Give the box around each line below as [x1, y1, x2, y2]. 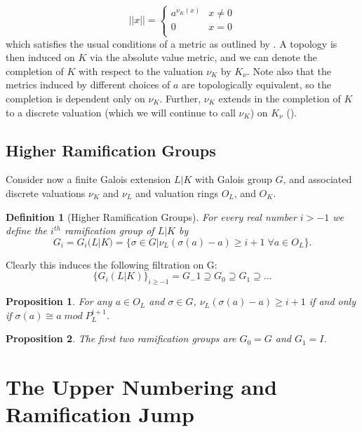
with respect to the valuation [79, 63, 203, 78]
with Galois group [194, 172, 272, 187]
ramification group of [64, 223, 154, 238]
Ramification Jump [6, 400, 194, 428]
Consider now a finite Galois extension [6, 172, 171, 187]
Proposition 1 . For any [6, 294, 112, 309]
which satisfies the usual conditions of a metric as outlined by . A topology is [6, 36, 337, 50]
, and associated [283, 172, 352, 187]
